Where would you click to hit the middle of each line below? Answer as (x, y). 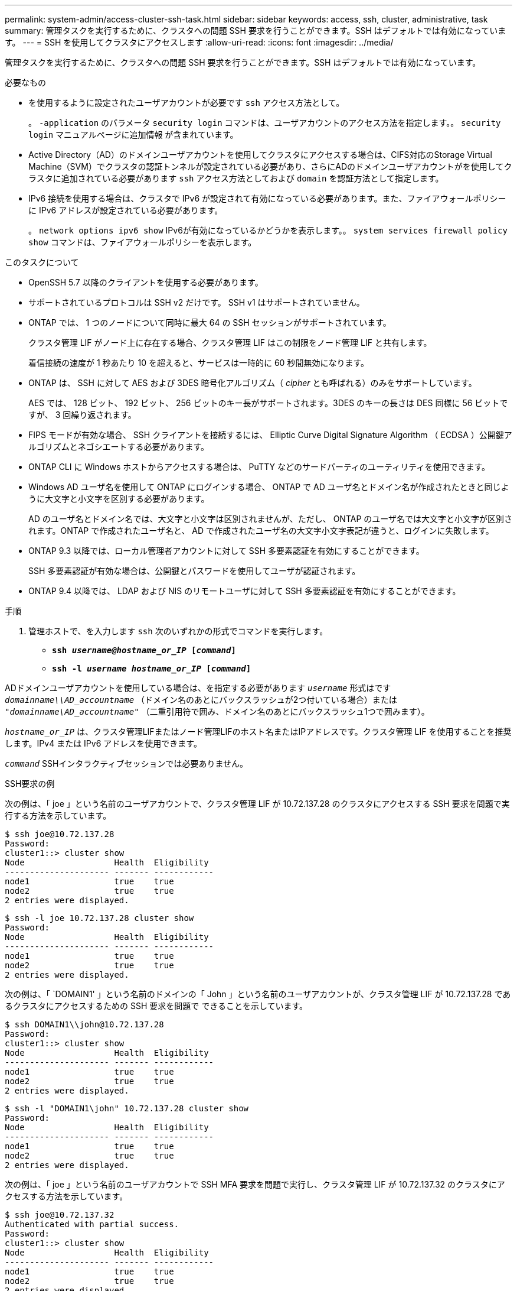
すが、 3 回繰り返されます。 (82, 415)
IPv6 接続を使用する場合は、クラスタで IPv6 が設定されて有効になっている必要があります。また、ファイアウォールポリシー (267, 198)
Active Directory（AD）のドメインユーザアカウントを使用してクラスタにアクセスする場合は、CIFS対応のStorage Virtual (260, 155)
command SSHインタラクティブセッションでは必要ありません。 (127, 763)
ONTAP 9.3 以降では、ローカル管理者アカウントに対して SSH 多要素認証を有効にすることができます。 (226, 551)
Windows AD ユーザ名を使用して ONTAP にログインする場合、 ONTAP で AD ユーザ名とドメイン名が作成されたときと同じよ (269, 487)
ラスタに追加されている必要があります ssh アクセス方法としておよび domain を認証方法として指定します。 (236, 178)
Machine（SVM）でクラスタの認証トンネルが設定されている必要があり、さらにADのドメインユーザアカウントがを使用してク (270, 166)
